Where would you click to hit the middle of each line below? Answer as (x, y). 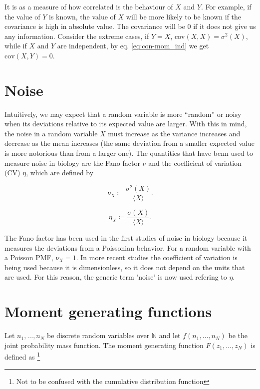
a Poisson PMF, (29, 257)
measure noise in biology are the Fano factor (72, 163)
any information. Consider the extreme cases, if (77, 36)
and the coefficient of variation (195, 163)
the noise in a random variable (51, 133)
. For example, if (226, 6)
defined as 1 (22, 356)
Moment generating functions (108, 311)
